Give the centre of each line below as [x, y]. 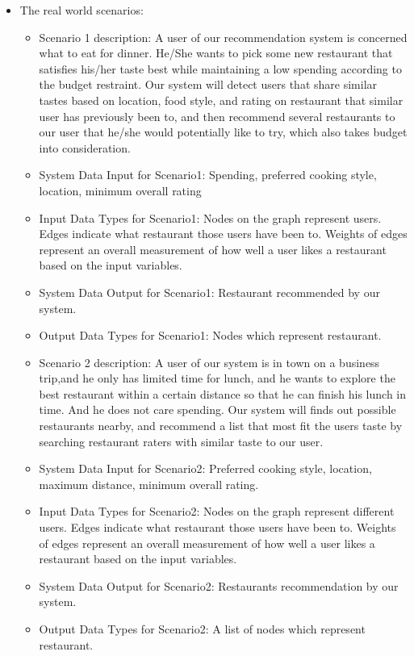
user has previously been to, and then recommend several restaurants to [217, 116]
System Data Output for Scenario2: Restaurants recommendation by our [219, 585]
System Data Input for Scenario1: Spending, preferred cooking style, [208, 175]
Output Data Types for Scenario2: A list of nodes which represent [202, 629]
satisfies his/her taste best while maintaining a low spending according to [220, 68]
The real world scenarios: [82, 10]
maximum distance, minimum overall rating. [149, 484]
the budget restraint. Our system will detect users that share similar [208, 84]
